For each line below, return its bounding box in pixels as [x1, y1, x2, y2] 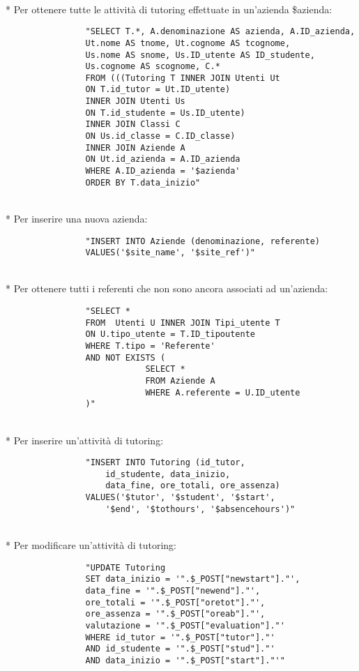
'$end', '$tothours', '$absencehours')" [105, 504, 296, 514]
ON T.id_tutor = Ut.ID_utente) [85, 84, 231, 95]
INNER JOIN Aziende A [85, 142, 185, 153]
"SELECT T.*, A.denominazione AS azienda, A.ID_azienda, [85, 27, 356, 37]
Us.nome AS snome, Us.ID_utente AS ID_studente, [85, 50, 315, 60]
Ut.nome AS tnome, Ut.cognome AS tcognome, [85, 38, 291, 48]
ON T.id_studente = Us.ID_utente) [85, 107, 245, 118]
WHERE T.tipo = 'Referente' [85, 341, 215, 352]
